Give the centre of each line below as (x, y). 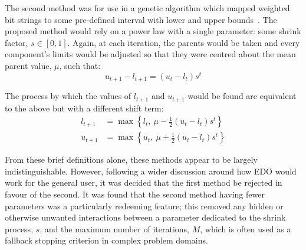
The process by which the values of (68, 96)
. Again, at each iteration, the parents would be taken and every (184, 42)
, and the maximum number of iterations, (114, 228)
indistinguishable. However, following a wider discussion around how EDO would (151, 171)
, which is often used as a (246, 228)
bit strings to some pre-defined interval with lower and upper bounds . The (141, 19)
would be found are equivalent (242, 96)
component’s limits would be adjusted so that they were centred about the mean (150, 54)
